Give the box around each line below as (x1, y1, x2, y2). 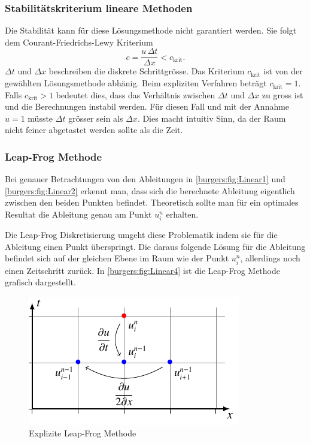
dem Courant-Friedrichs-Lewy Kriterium (5, 35, 153, 48)
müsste (28, 111, 53, 124)
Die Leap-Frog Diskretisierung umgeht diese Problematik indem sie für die (5, 228, 278, 241)
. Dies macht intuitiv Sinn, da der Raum (137, 111, 286, 124)
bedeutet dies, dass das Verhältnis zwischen (56, 88, 215, 101)
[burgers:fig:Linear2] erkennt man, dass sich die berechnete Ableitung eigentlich (5, 184, 295, 197)
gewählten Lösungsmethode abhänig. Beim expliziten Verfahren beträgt (5, 77, 267, 89)
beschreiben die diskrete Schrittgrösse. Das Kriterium (48, 65, 245, 77)
